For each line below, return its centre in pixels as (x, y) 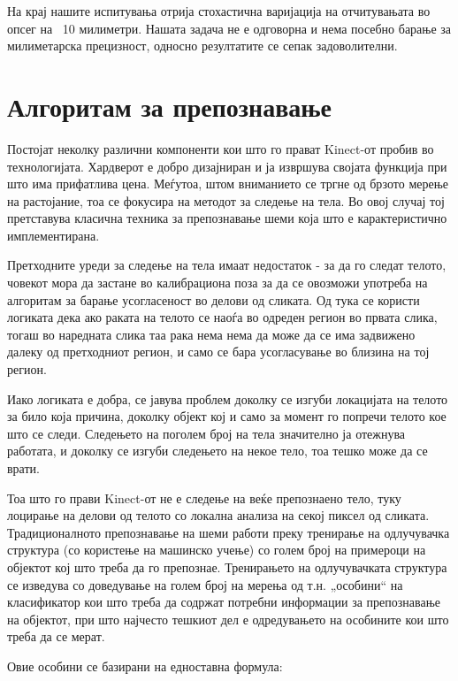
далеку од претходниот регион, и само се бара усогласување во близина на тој (218, 352)
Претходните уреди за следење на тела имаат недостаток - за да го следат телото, (227, 265)
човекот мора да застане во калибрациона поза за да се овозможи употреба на (218, 283)
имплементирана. (53, 235)
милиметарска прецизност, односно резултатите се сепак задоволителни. (202, 46)
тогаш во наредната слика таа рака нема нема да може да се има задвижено (211, 334)
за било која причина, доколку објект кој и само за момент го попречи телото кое (227, 416)
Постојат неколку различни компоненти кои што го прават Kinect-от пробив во (221, 148)
